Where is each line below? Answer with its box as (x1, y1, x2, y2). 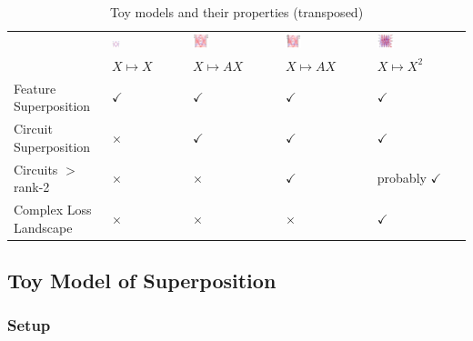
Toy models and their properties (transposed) (109, 3, 364, 21)
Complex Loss (14, 199, 92, 218)
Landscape (14, 217, 73, 236)
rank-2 (14, 177, 50, 196)
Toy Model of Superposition (7, 266, 277, 295)
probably (377, 168, 427, 187)
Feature (14, 78, 56, 97)
